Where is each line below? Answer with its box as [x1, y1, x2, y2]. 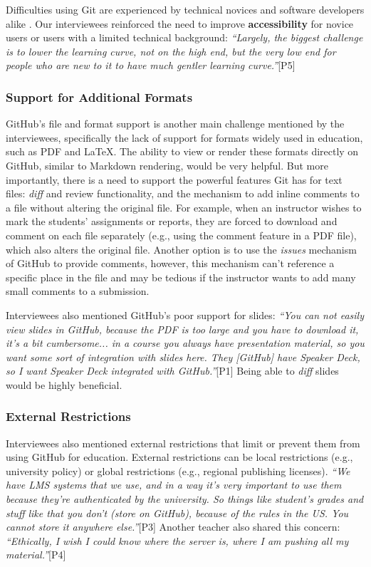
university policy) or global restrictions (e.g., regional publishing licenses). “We [6, 463, 350, 478]
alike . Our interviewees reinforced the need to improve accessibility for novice [6, 16, 354, 31]
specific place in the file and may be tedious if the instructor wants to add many [6, 269, 356, 284]
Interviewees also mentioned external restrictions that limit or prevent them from [6, 435, 360, 450]
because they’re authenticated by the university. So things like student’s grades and [6, 491, 364, 506]
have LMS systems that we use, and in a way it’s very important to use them [6, 477, 342, 492]
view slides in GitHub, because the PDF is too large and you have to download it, [6, 321, 359, 336]
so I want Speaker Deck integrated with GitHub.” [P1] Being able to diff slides [6, 363, 339, 378]
